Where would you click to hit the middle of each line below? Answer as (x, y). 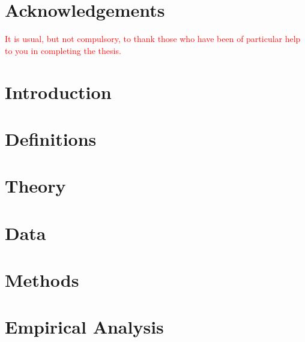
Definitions (51, 138)
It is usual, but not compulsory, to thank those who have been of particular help (153, 39)
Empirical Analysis (84, 327)
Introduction (58, 91)
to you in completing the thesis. (63, 50)
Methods (42, 280)
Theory (35, 186)
